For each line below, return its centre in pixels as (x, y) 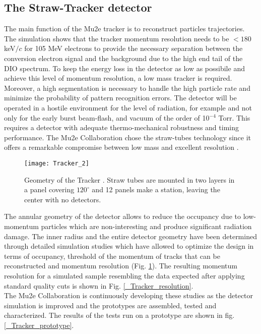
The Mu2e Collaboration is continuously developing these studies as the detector (129, 295)
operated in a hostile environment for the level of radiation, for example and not (128, 107)
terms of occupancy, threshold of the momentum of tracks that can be (112, 256)
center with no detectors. (63, 199)
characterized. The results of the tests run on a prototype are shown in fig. (119, 315)
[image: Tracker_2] (57, 163)
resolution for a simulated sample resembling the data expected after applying (124, 275)
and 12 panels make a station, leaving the (156, 189)
